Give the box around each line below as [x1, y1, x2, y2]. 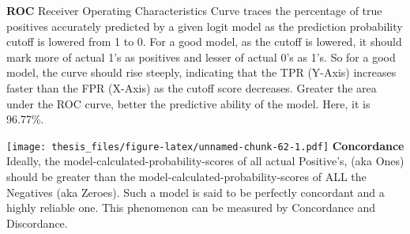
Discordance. [6, 214, 68, 231]
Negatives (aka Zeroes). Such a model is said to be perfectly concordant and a [6, 183, 385, 200]
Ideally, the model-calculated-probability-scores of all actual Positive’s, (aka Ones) [6, 153, 404, 169]
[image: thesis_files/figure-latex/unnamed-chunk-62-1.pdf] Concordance [6, 137, 404, 153]
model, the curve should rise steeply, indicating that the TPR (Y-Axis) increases [6, 64, 397, 81]
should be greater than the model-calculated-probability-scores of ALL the [6, 168, 367, 184]
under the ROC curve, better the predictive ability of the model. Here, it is [6, 95, 371, 111]
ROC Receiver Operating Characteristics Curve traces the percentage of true [6, 2, 382, 18]
